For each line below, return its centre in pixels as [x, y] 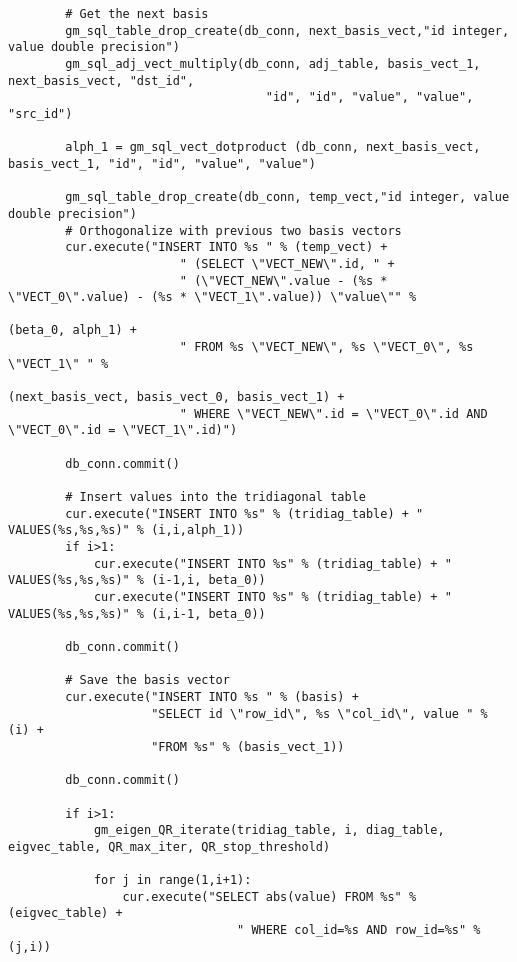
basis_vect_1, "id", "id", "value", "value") [162, 163]
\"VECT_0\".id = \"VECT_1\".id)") [123, 430]
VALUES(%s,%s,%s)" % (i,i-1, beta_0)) [137, 613]
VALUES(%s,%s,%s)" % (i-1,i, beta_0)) [137, 580]
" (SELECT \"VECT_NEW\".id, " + [287, 263]
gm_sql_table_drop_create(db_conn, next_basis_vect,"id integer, [287, 30]
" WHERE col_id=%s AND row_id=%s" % [359, 930]
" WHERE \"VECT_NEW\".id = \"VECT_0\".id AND [333, 413]
